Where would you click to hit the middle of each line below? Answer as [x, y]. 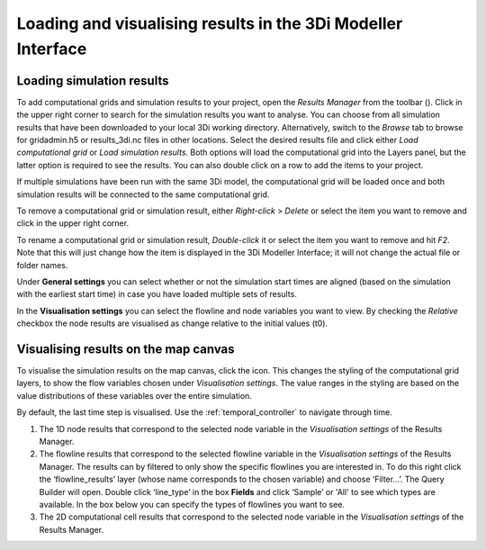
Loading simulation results [93, 81]
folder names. [42, 265]
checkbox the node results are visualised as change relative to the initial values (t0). [172, 323]
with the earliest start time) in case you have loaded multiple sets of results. [157, 294]
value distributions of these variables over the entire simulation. [134, 395]
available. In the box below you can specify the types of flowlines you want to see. [192, 504]
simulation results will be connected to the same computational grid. [143, 194]
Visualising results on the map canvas [126, 349]
